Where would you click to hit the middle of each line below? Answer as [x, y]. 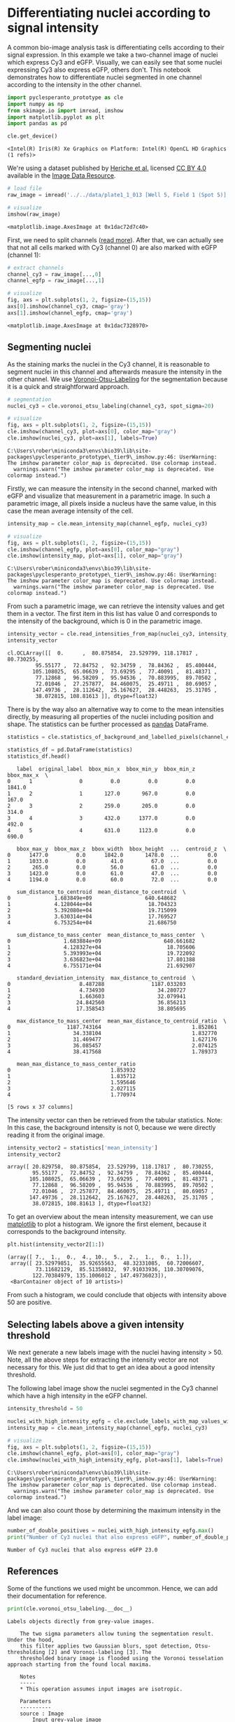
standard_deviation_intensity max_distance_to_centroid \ [106, 978]
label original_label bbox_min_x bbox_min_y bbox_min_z [106, 769]
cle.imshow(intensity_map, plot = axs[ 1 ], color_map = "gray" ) [95, 556]
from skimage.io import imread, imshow [65, 110]
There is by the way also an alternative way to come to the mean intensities [116, 709]
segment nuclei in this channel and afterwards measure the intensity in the [115, 372]
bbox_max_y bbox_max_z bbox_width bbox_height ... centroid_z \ [122, 849]
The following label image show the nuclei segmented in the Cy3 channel [113, 1388]
